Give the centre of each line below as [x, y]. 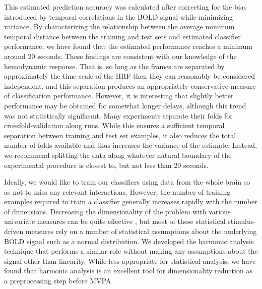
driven [14, 231]
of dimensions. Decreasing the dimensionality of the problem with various [117, 211]
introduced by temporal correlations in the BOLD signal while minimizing [118, 16]
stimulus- [242, 221]
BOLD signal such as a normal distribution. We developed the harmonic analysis [129, 241]
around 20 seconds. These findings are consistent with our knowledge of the [120, 56]
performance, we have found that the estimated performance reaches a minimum [128, 46]
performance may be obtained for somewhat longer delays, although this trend [125, 105]
